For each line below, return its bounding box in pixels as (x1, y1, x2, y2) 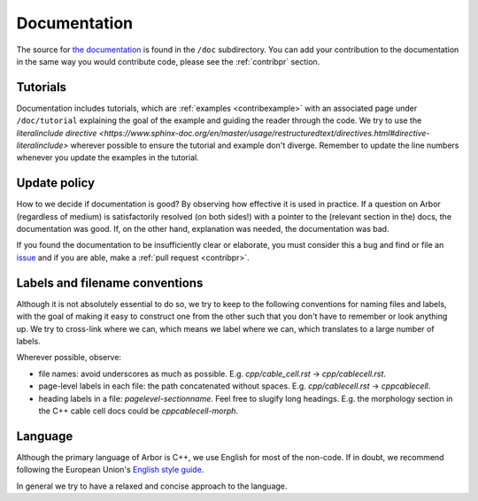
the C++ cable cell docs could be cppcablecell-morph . (38, 405, 239, 416)
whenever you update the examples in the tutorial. (16, 152, 199, 163)
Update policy (16, 175, 96, 190)
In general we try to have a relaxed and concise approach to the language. (16, 481, 288, 491)
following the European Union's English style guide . (16, 465, 204, 475)
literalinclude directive (16, 127, 97, 138)
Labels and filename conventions (16, 275, 204, 290)
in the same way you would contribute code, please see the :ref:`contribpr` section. (16, 56, 320, 66)
